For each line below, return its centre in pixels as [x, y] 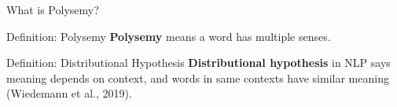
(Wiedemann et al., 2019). [69, 93]
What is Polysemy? [53, 9]
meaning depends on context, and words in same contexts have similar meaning [198, 77]
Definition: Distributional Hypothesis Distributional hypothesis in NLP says [198, 63]
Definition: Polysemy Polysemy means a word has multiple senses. [169, 36]
